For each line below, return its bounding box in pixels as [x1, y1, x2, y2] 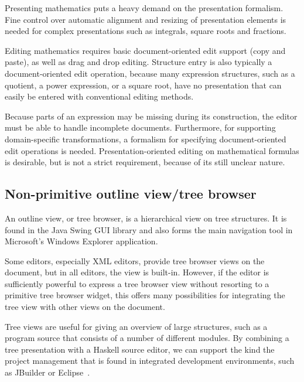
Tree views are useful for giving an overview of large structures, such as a [5, 320, 268, 332]
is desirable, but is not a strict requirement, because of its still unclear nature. [5, 156, 285, 168]
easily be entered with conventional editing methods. [5, 90, 194, 103]
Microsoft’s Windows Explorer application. [5, 235, 158, 247]
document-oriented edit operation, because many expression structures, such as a [5, 67, 295, 79]
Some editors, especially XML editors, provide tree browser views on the [5, 254, 265, 267]
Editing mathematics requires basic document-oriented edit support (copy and [5, 44, 286, 56]
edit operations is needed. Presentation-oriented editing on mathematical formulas [5, 144, 299, 156]
